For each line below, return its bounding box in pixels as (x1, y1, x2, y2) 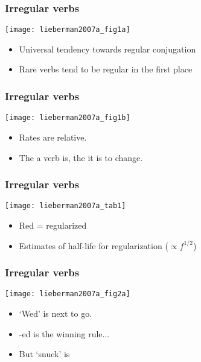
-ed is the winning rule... (19, 327, 110, 340)
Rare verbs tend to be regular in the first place (19, 63, 193, 75)
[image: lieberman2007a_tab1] (5, 202, 126, 211)
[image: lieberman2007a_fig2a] (5, 290, 130, 299)
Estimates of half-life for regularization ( (19, 239, 168, 252)
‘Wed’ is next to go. (19, 307, 92, 320)
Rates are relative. (19, 130, 87, 143)
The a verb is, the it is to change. (19, 151, 143, 164)
